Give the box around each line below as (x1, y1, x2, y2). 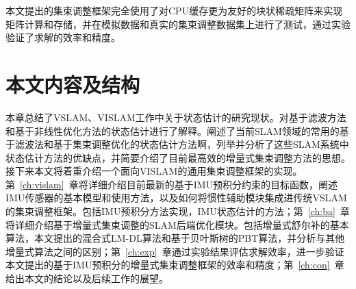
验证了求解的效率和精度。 (5, 30, 120, 45)
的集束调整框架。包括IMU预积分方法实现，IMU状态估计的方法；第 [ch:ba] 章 (5, 204, 350, 218)
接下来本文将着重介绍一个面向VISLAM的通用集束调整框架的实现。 (5, 164, 303, 178)
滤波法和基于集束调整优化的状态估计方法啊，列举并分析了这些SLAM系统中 (14, 137, 349, 151)
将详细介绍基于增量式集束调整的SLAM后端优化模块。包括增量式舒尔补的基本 (5, 217, 349, 231)
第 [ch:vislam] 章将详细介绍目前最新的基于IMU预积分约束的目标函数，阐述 (5, 177, 338, 191)
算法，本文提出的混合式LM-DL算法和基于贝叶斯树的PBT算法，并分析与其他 (5, 231, 345, 245)
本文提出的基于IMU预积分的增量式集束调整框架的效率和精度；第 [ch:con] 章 (5, 257, 344, 272)
